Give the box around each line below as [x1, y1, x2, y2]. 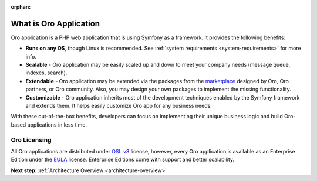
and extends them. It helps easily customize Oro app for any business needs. [25, 103, 213, 110]
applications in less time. [27, 121, 87, 128]
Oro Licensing [11, 135, 52, 144]
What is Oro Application [11, 18, 100, 29]
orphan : [11, 4, 31, 10]
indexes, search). [25, 69, 68, 76]
